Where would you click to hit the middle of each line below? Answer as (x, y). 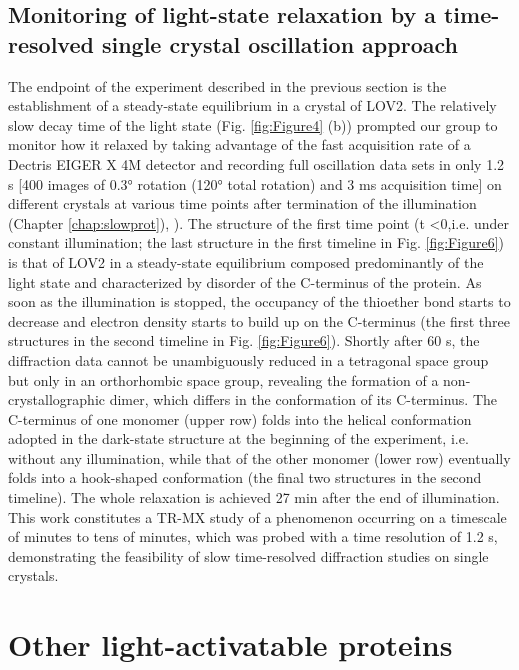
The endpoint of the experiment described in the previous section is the (227, 85)
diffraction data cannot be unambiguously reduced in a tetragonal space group (248, 359)
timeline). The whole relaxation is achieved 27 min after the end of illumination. (254, 497)
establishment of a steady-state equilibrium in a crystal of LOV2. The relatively (252, 105)
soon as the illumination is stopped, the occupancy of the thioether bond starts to (259, 301)
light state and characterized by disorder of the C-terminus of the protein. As (245, 281)
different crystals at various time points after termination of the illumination (242, 203)
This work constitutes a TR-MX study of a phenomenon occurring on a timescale (257, 516)
